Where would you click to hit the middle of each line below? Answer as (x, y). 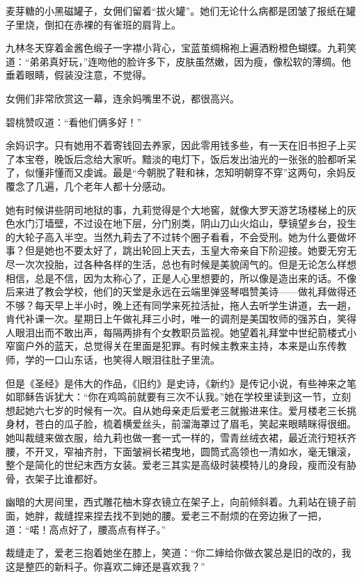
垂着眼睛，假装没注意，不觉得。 (79, 75)
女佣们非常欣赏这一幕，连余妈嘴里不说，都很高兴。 (123, 98)
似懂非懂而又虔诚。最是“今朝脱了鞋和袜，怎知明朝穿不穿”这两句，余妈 (186, 172)
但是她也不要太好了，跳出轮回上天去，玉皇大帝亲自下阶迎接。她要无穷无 (190, 250)
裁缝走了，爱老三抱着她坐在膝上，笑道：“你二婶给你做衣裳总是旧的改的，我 (179, 553)
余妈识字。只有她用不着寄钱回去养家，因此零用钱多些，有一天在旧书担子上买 (181, 145)
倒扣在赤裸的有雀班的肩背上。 (112, 24)
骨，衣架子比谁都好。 (54, 478)
